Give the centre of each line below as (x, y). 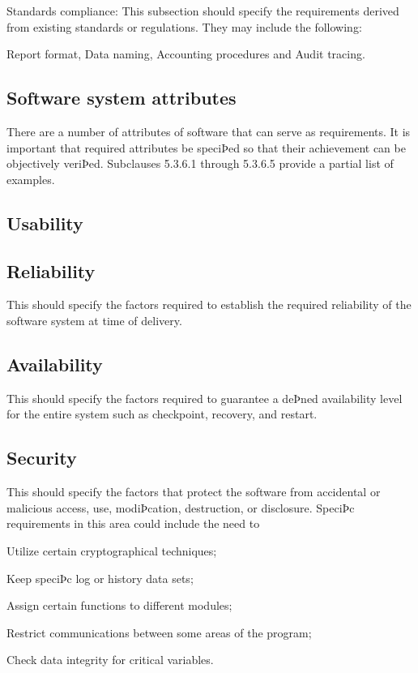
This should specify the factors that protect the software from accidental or (194, 492)
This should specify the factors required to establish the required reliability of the (209, 304)
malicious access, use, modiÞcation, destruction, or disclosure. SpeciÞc (181, 507)
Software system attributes (122, 98)
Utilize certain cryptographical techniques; (112, 550)
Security (42, 458)
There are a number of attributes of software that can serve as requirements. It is (209, 131)
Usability (45, 223)
